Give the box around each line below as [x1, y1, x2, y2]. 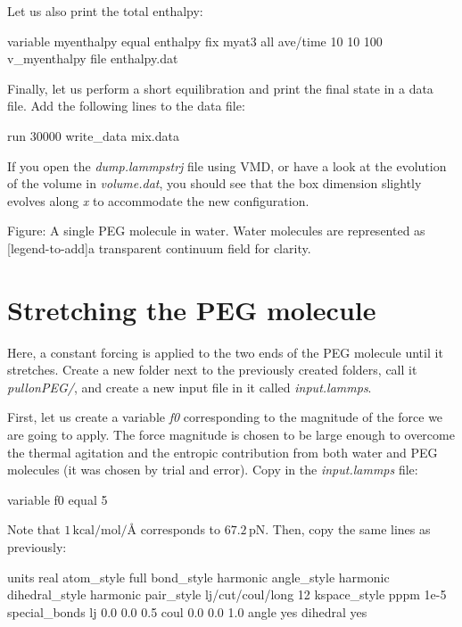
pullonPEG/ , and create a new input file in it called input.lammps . [7, 377, 372, 396]
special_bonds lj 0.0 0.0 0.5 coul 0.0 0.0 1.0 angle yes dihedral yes [7, 602, 367, 621]
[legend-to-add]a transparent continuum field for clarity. [7, 238, 311, 257]
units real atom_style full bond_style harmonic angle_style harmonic [7, 567, 390, 586]
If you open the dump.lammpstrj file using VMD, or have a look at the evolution [7, 156, 447, 175]
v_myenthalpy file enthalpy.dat [7, 49, 178, 68]
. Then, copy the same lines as [265, 520, 431, 539]
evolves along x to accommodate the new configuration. [7, 191, 309, 210]
